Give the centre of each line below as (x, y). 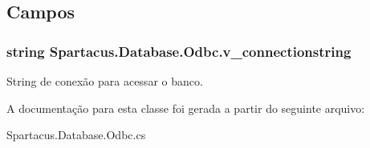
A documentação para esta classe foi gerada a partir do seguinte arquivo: (186, 108)
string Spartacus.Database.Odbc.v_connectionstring (179, 51)
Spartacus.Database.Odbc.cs (76, 135)
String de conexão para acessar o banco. (105, 81)
